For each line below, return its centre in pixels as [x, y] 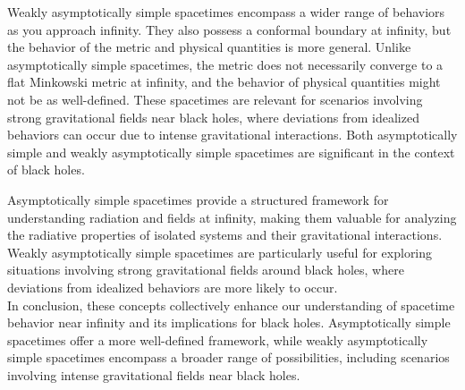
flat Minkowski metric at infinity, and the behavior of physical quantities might [224, 82]
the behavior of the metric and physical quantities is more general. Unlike [209, 47]
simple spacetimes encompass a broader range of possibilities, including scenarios [228, 357]
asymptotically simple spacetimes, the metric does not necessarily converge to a [225, 64]
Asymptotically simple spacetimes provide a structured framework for [198, 199]
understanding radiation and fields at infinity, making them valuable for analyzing [232, 217]
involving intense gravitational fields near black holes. [154, 374]
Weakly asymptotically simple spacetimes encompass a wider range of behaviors [226, 12]
